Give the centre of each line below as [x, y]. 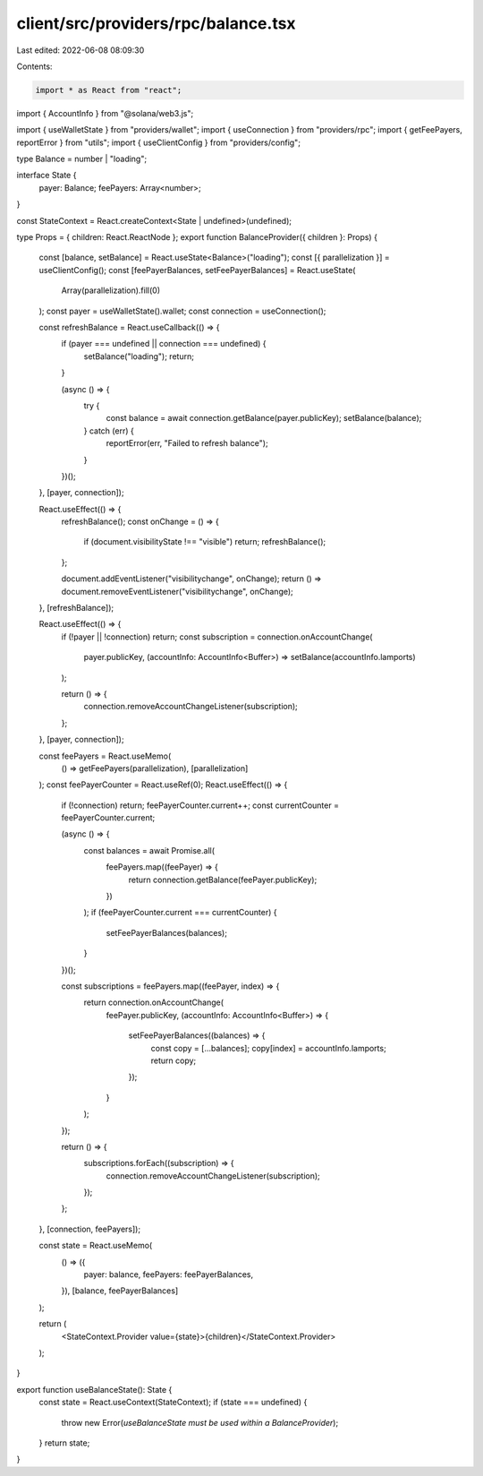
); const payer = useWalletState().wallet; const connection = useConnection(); [182, 311]
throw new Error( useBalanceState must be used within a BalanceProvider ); [200, 1422]
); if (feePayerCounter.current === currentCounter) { [180, 913]
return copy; [174, 1060]
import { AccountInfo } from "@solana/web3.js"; [105, 113]
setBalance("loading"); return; [139, 356]
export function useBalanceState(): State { [94, 1389]
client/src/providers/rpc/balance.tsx [156, 23]
